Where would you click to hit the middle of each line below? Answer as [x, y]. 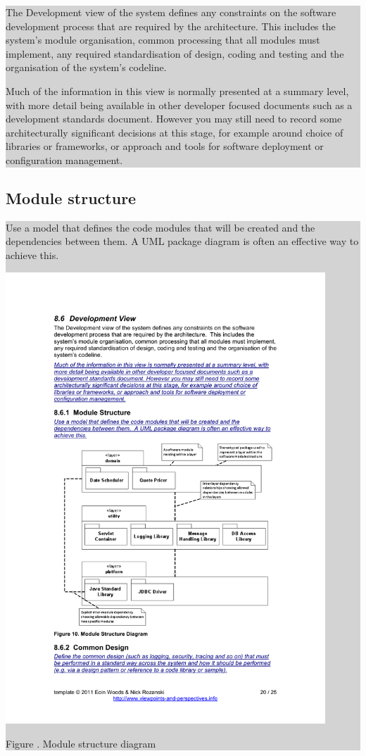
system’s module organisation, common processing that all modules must [163, 40]
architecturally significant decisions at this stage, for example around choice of [175, 132]
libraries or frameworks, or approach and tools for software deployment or [165, 146]
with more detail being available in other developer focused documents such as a [179, 105]
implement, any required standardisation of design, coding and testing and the [175, 53]
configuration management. [64, 159]
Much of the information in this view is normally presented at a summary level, [177, 90]
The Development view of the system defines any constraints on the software [171, 12]
